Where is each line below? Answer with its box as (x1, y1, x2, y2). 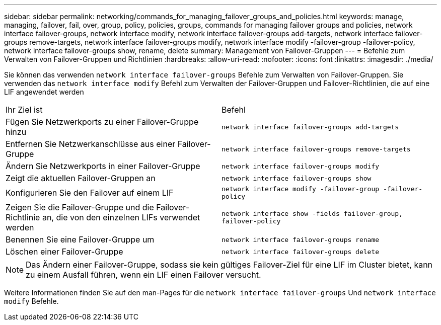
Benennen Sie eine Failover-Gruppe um (6, 234, 155, 245)
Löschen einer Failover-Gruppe (6, 247, 123, 257)
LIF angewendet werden (4, 88, 84, 96)
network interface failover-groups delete (222, 248, 380, 256)
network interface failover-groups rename (222, 235, 380, 243)
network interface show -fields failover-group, (222, 210, 403, 217)
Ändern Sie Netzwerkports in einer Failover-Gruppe (6, 161, 200, 171)
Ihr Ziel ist (6, 105, 43, 115)
